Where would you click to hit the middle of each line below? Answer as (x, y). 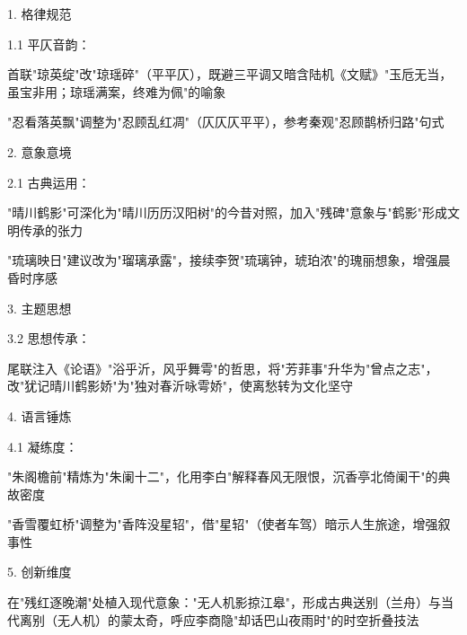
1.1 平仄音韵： (49, 44)
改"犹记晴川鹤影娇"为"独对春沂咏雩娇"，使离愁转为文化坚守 (180, 386)
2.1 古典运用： (49, 182)
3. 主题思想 (40, 308)
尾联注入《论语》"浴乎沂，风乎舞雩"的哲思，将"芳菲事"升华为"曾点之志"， (223, 368)
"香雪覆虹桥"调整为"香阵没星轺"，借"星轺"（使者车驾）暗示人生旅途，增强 (223, 524)
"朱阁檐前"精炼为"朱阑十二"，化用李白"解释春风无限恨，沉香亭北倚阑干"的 (223, 476)
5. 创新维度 (40, 572)
